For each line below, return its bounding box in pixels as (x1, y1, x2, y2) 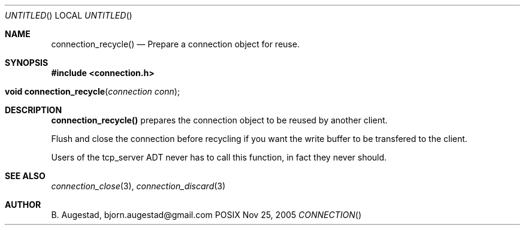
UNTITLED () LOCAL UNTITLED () (5, 10, 132, 20)
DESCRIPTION (5, 105, 62, 115)
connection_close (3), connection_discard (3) (51, 181, 226, 191)
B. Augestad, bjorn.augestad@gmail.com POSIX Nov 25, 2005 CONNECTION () (51, 210, 361, 220)
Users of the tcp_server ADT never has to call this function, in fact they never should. (51, 152, 387, 162)
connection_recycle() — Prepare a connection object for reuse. (51, 39, 300, 49)
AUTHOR (5, 199, 41, 210)
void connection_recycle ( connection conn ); (5, 86, 180, 96)
